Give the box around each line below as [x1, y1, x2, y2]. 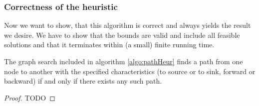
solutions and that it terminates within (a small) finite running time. [4, 39, 215, 50]
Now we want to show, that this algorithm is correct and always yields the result [4, 20, 251, 30]
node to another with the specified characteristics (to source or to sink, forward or [4, 66, 256, 76]
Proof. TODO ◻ [4, 92, 55, 103]
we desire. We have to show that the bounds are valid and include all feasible [4, 29, 240, 40]
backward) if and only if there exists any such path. [4, 76, 162, 86]
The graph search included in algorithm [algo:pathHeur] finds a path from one [4, 56, 243, 66]
